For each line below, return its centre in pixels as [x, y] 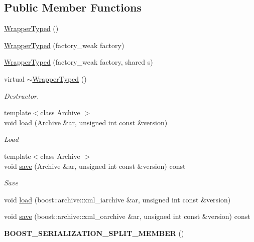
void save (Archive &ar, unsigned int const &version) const [95, 166]
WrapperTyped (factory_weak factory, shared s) [79, 62]
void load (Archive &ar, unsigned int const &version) [86, 122]
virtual [14, 78]
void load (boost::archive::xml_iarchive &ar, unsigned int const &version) [117, 199]
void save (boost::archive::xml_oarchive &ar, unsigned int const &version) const [127, 216]
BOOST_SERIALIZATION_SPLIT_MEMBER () [94, 233]
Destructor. [22, 95]
